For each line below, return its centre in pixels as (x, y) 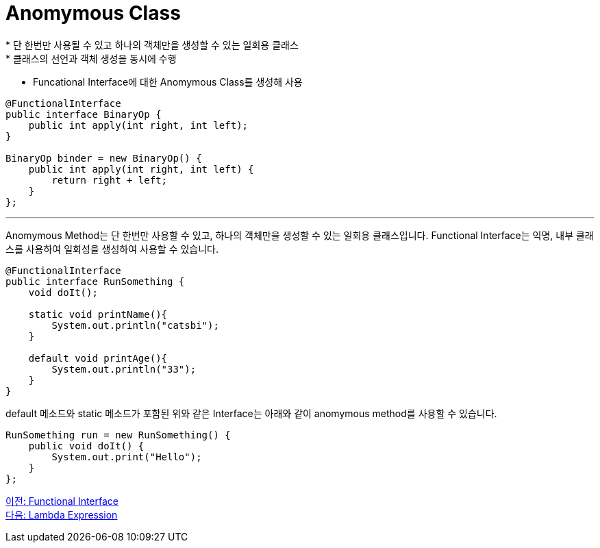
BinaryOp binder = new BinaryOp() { (104, 158)
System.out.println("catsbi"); (135, 325)
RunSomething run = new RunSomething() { (118, 435)
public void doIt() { (86, 446)
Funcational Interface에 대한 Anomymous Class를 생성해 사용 (168, 82)
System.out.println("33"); (124, 369)
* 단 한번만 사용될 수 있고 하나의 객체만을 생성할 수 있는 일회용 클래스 (152, 45)
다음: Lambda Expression (62, 514)
